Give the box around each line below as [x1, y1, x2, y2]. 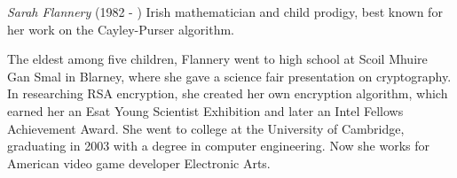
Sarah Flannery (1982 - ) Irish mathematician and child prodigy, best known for [7, 3, 443, 20]
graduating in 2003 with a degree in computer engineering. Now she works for [7, 136, 429, 155]
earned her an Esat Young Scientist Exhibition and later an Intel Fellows [7, 101, 404, 120]
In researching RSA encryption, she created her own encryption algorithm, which [7, 84, 448, 103]
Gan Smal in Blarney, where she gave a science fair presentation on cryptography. [7, 66, 452, 85]
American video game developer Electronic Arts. [7, 153, 271, 172]
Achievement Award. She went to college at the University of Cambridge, [7, 119, 405, 137]
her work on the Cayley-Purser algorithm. [7, 19, 234, 38]
